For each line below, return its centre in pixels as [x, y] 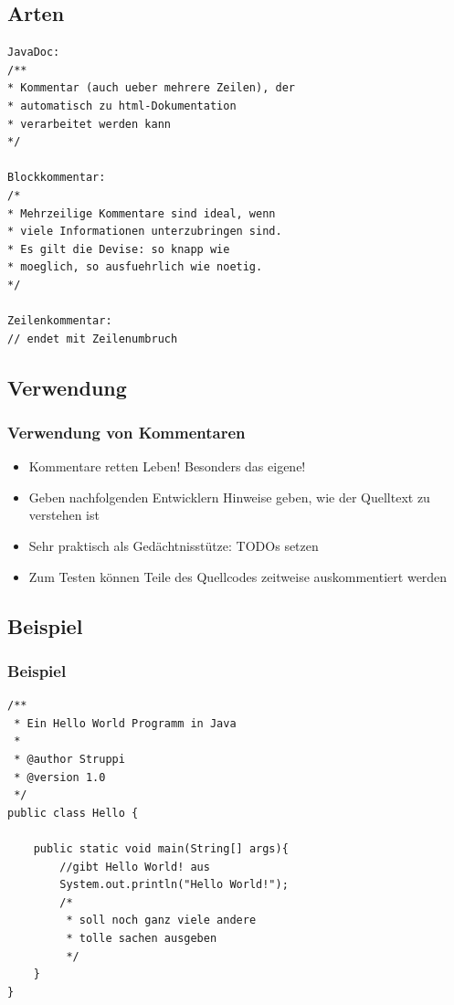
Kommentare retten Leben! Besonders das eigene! [167, 466]
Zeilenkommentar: [60, 321]
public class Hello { [73, 813]
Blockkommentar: [57, 178]
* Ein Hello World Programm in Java [125, 723]
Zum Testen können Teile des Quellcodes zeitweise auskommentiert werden [238, 576]
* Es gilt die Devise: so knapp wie [119, 249]
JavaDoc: [34, 53]
